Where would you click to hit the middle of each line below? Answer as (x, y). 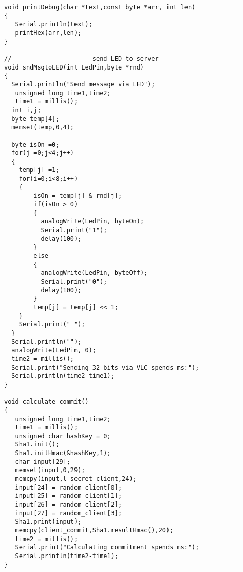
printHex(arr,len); (48, 33)
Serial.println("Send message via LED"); (83, 84)
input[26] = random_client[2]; (69, 505)
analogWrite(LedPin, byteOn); (92, 222)
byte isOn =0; (35, 144)
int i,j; (26, 110)
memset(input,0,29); (50, 470)
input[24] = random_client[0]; (69, 487)
